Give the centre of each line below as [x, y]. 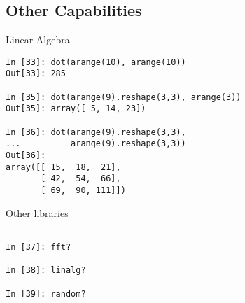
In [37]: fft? [38, 247]
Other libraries [37, 212]
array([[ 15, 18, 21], [63, 167]
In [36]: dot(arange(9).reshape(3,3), [96, 132]
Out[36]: [26, 156]
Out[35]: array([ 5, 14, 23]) [76, 109]
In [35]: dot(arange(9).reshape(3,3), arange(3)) [124, 97]
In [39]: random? [46, 294]
